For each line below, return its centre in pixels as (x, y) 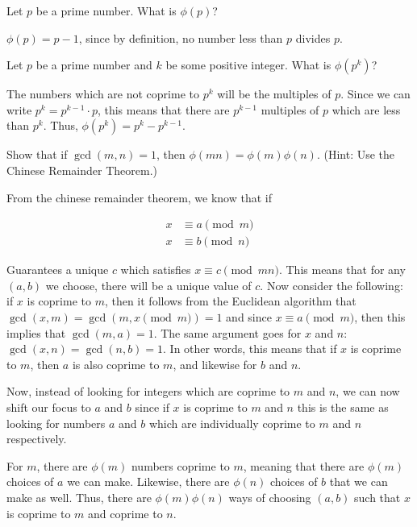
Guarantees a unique (58, 270)
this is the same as (343, 407)
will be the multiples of (274, 94)
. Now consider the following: (332, 285)
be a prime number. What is (106, 10)
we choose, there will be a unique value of (148, 285)
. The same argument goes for (227, 332)
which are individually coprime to (232, 423)
